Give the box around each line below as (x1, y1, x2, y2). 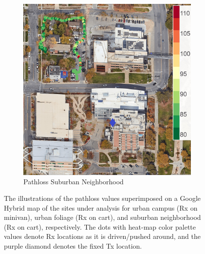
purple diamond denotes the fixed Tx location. (4, 241, 142, 251)
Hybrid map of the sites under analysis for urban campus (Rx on (4, 202, 198, 213)
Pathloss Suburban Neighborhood (23, 176, 124, 187)
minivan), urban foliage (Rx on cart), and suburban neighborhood (4, 212, 201, 222)
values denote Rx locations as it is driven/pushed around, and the (4, 231, 201, 241)
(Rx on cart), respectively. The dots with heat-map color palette (4, 221, 196, 232)
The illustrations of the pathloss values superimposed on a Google (4, 193, 201, 203)
